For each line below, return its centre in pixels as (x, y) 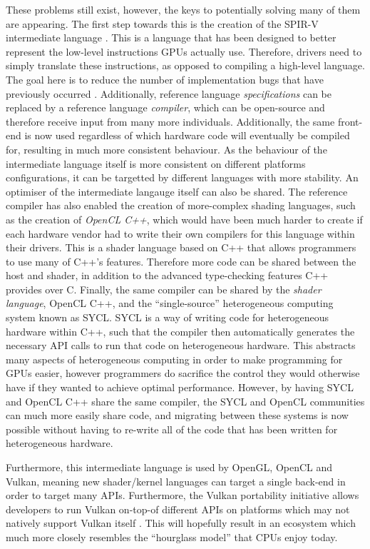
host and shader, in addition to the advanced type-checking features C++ (167, 275)
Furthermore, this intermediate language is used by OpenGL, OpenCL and (169, 467)
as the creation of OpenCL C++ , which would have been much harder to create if (184, 219)
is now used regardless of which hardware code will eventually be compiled (187, 135)
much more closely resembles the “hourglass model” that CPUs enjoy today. (172, 537)
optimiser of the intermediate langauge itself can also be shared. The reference (177, 191)
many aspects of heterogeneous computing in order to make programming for (174, 359)
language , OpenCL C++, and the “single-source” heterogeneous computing (170, 303)
